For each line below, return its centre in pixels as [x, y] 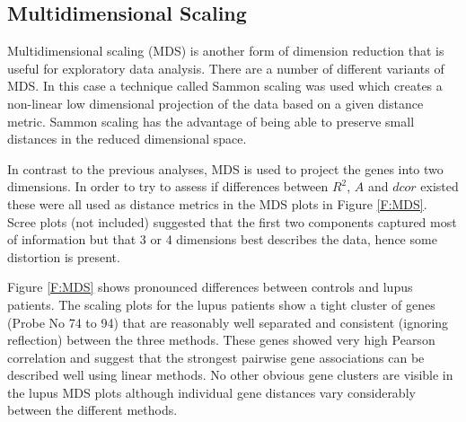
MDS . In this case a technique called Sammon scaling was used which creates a [225, 86]
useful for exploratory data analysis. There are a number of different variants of [226, 68]
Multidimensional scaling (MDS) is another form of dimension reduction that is [226, 51]
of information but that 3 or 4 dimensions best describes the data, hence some [222, 239]
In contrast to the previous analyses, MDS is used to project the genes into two [225, 168]
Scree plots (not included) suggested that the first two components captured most [232, 221]
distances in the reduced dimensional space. [127, 139]
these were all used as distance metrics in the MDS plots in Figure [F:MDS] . [217, 203]
